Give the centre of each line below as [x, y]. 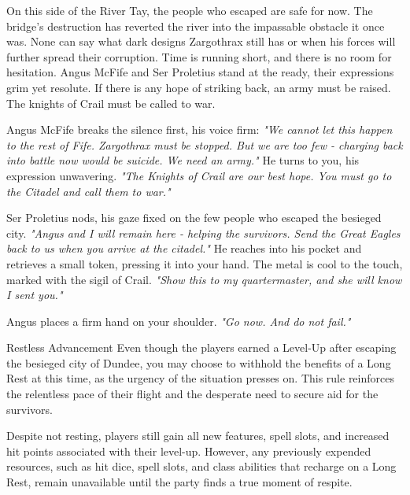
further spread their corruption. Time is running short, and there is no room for [199, 56]
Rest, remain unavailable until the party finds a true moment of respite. [179, 482]
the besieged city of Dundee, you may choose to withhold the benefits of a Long [199, 362]
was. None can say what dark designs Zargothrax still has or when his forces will [201, 41]
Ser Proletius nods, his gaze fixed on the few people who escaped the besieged [194, 218]
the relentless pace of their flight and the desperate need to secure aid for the [192, 394]
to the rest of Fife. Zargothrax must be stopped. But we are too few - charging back [205, 144]
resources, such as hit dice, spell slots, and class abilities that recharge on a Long [201, 466]
